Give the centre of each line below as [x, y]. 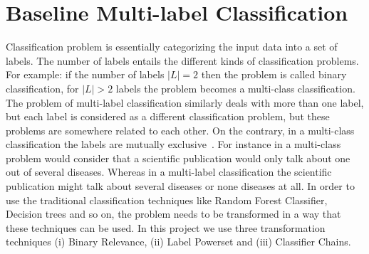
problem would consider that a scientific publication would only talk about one [178, 158]
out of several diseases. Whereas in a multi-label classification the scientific [169, 172]
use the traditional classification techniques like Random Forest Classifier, [167, 200]
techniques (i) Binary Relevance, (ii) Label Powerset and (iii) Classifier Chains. [178, 242]
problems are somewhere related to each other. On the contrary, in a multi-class [180, 130]
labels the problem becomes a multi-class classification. [235, 88]
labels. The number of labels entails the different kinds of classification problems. [182, 60]
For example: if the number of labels [85, 74]
